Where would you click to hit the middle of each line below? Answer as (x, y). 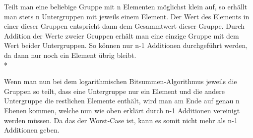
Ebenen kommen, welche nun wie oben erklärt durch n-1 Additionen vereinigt (122, 110)
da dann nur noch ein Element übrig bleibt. (70, 55)
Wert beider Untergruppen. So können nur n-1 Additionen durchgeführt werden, (126, 45)
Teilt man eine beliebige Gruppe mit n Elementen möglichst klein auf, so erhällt (126, 6)
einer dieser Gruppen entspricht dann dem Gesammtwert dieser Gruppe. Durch (124, 26)
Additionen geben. (32, 130)
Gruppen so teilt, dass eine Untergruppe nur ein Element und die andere (114, 91)
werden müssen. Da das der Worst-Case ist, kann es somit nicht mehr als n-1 (121, 120)
